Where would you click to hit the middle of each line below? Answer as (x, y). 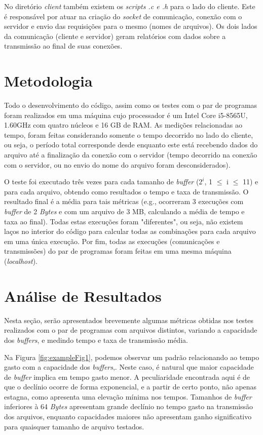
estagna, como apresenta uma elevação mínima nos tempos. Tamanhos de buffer (128, 396)
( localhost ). (21, 261)
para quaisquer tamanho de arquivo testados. (74, 426)
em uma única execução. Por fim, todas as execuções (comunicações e (112, 241)
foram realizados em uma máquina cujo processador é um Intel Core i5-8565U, (126, 115)
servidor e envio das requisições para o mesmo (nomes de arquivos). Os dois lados (131, 26)
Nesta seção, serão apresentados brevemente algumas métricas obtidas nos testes (129, 320)
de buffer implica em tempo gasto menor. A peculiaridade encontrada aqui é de (127, 377)
